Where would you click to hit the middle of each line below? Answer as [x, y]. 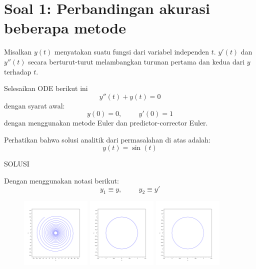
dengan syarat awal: [34, 105]
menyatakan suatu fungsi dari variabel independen [132, 52]
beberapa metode [65, 28]
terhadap [18, 71]
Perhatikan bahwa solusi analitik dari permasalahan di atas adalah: [107, 139]
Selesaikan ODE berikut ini [46, 88]
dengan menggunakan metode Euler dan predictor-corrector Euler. [106, 123]
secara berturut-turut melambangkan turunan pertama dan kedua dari [136, 61]
